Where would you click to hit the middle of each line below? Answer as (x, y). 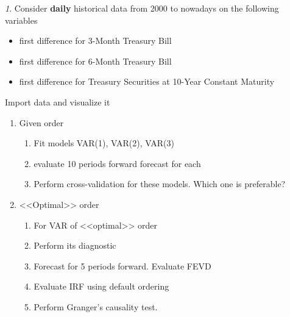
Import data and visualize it (58, 102)
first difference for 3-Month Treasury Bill (95, 41)
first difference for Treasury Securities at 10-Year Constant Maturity (147, 81)
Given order (41, 122)
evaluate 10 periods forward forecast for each (117, 163)
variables (21, 20)
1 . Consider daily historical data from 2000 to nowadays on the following (142, 8)
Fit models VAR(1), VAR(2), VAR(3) (104, 143)
